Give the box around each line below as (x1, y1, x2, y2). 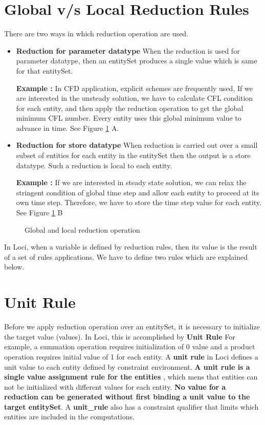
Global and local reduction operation (25, 224, 140, 235)
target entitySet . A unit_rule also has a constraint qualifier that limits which (4, 401, 259, 412)
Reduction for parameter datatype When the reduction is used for (16, 45, 240, 56)
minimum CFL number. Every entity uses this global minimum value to (16, 113, 241, 123)
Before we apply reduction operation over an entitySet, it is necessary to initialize (4, 321, 260, 332)
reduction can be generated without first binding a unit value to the (4, 391, 250, 402)
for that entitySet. (16, 65, 73, 76)
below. (4, 261, 24, 272)
